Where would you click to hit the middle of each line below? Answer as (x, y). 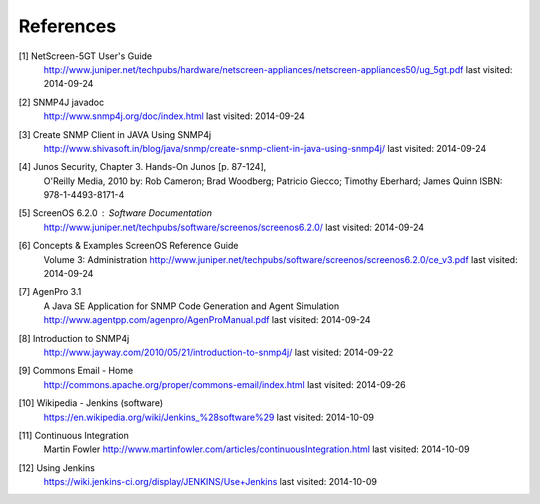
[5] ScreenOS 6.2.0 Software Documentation (115, 213)
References (67, 26)
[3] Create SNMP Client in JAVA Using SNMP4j (115, 134)
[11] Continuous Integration (73, 435)
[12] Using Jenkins (56, 467)
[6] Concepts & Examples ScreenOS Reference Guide (128, 246)
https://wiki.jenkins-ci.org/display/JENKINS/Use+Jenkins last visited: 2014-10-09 (210, 482)
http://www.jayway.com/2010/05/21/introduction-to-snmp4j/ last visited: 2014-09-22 (218, 352)
